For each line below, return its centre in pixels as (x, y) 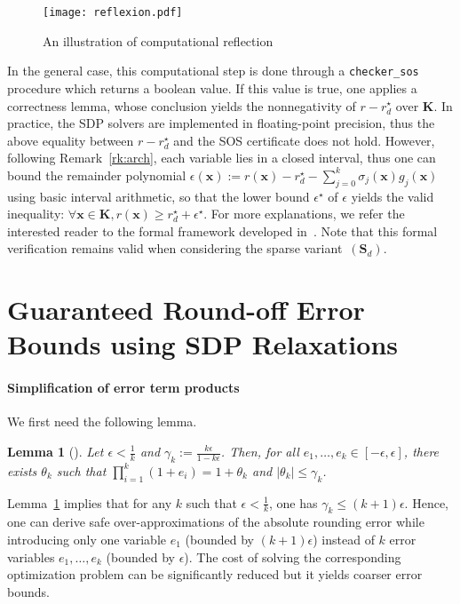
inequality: (36, 214)
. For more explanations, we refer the (304, 214)
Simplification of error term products (123, 388)
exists (22, 470)
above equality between (71, 140)
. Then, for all (260, 451)
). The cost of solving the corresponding (293, 556)
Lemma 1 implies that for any (90, 502)
